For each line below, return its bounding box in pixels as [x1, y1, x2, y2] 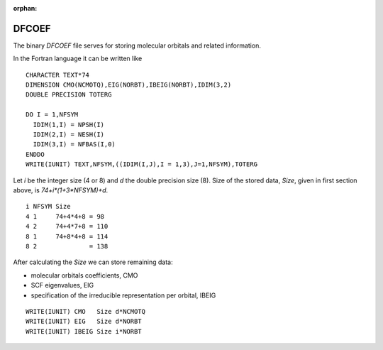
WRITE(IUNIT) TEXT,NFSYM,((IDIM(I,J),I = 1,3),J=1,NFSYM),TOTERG [26, 160, 258, 168]
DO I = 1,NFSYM [26, 111, 79, 119]
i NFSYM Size [26, 202, 71, 211]
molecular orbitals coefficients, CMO [30, 270, 138, 280]
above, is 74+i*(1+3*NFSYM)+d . [13, 185, 109, 195]
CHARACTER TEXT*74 [26, 71, 90, 79]
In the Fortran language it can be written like [13, 54, 143, 63]
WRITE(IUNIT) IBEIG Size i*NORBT [26, 327, 142, 335]
